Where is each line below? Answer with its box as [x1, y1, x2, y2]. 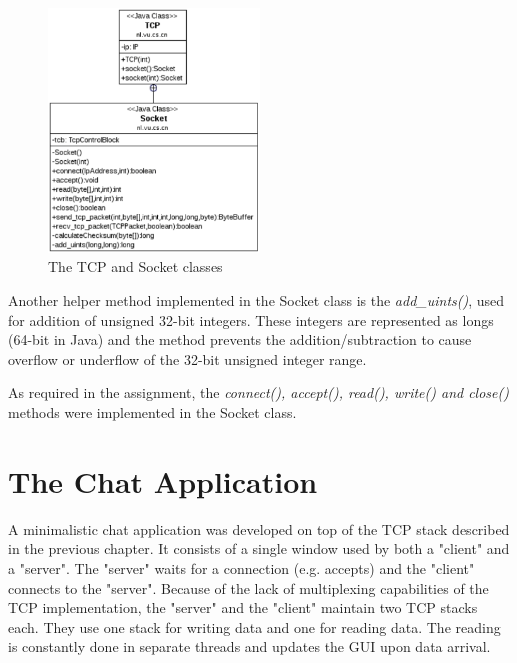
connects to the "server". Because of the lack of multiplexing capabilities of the [8, 577, 489, 598]
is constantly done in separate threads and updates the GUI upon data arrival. [8, 636, 491, 657]
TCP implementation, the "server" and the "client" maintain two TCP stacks [8, 597, 478, 618]
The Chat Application [8, 460, 318, 501]
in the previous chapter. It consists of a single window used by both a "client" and [8, 538, 510, 559]
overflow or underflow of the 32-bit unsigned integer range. [8, 348, 367, 369]
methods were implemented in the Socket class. [8, 402, 297, 422]
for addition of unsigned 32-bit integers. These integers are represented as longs [8, 309, 494, 330]
